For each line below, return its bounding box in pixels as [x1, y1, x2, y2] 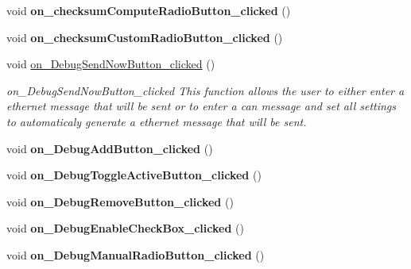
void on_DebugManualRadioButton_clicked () [6, 246, 265, 263]
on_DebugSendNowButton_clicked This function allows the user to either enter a [6, 82, 405, 98]
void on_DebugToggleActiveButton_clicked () [6, 167, 262, 183]
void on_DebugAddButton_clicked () [6, 140, 213, 156]
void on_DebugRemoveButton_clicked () [6, 193, 234, 209]
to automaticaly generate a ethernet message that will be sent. [6, 113, 307, 129]
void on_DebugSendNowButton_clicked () [6, 56, 215, 72]
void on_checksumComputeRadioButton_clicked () [6, 2, 291, 18]
